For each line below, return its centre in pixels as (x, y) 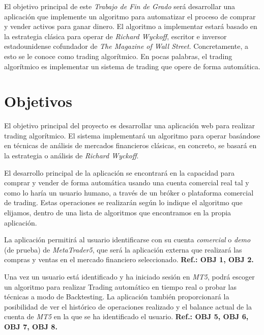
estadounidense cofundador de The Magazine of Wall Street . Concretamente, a (126, 46)
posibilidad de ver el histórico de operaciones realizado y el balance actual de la (128, 306)
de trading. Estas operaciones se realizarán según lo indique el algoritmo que (123, 202)
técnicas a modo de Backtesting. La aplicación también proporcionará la (117, 297)
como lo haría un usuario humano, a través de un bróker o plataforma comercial (129, 192)
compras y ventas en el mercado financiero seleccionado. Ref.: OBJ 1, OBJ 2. (129, 259)
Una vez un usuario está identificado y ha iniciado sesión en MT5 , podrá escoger (129, 276)
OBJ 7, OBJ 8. (31, 326)
